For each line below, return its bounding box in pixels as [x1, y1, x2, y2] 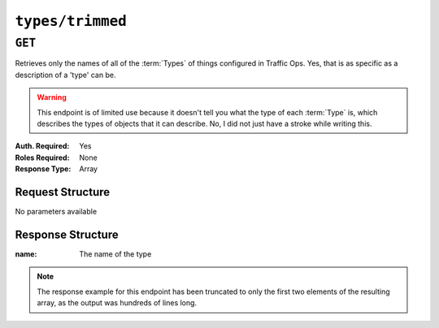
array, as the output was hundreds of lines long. [37, 298, 198, 308]
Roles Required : [15, 153, 70, 162]
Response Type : [15, 164, 72, 174]
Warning [37, 93, 67, 102]
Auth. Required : [15, 141, 70, 151]
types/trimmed [15, 12, 128, 30]
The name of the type [79, 248, 152, 259]
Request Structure [15, 185, 111, 199]
